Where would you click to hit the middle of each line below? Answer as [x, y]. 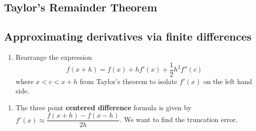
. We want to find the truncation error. [179, 119]
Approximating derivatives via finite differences [128, 36]
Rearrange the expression [54, 57]
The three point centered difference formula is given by [104, 107]
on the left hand [228, 81]
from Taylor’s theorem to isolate [128, 81]
